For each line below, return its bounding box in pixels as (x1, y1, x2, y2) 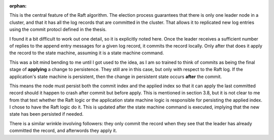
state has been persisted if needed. (9, 111, 84, 117)
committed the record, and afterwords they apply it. (9, 127, 117, 134)
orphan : (9, 3, 27, 9)
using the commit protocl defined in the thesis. (9, 26, 107, 32)
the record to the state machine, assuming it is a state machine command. (9, 50, 164, 56)
